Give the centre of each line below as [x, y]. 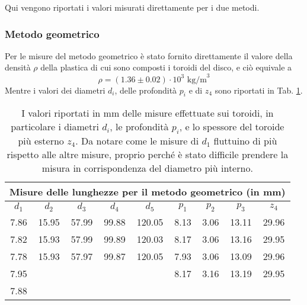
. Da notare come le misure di [137, 141]
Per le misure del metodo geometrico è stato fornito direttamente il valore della [149, 55]
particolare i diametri [55, 127]
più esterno [41, 141]
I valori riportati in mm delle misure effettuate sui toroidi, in [148, 113]
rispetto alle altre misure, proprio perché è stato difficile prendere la [148, 155]
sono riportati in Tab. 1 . [259, 90]
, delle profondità [146, 90]
